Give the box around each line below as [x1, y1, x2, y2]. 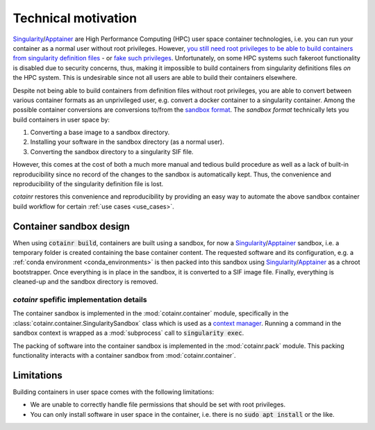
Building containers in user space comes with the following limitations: [12, 388, 215, 396]
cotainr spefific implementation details [12, 295, 147, 305]
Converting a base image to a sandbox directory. [30, 129, 170, 137]
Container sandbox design [12, 220, 130, 232]
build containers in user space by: [12, 115, 110, 124]
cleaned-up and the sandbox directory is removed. [12, 278, 158, 286]
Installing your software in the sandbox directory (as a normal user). [30, 138, 225, 146]
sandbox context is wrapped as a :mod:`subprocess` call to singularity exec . [12, 329, 244, 337]
